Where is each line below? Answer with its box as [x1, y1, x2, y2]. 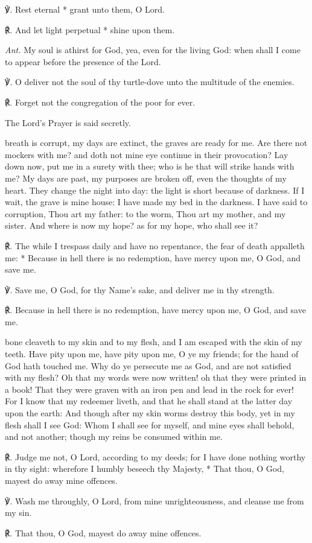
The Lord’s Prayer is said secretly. [5, 116, 131, 129]
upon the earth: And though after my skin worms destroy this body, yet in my [5, 407, 295, 419]
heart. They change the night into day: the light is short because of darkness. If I [5, 183, 305, 196]
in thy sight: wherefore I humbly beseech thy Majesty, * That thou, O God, [5, 462, 284, 475]
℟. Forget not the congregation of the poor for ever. [5, 95, 196, 108]
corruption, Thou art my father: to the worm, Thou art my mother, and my [5, 207, 286, 220]
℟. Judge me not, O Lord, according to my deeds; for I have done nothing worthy [5, 450, 306, 463]
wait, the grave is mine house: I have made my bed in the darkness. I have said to [5, 195, 308, 208]
